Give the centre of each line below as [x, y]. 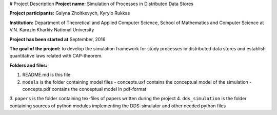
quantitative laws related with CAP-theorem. [56, 56]
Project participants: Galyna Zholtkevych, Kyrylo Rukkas [70, 13]
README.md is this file [46, 75]
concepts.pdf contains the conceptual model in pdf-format [84, 89]
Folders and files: [28, 65]
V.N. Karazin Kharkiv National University [52, 30]
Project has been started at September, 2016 [57, 39]
